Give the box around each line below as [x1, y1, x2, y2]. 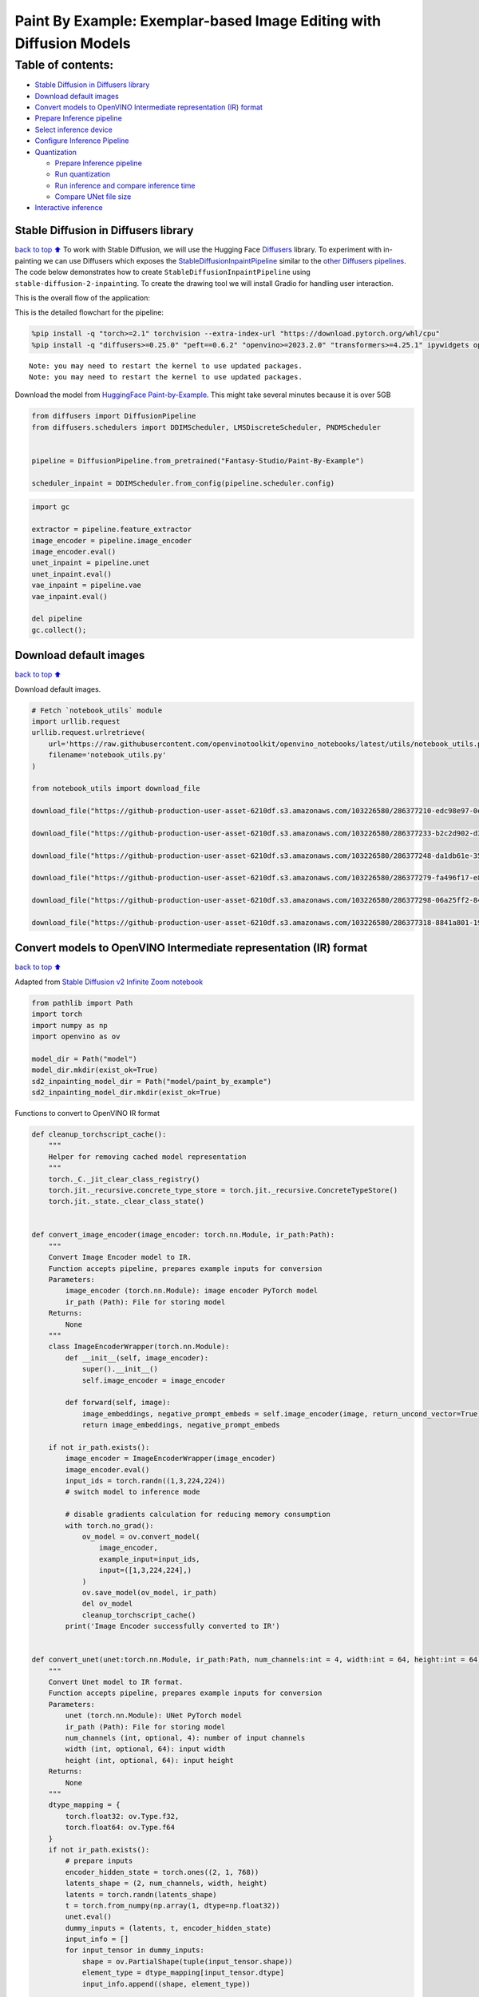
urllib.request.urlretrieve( [31, 728, 146, 737]
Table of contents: [14, 58, 114, 72]
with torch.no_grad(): [65, 1521, 155, 1530]
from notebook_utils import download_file [31, 784, 200, 793]
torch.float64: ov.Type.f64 [65, 1823, 176, 1832]
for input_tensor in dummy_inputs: [65, 1946, 205, 1955]
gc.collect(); [31, 625, 87, 634]
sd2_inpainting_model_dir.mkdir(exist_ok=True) [31, 1087, 221, 1097]
